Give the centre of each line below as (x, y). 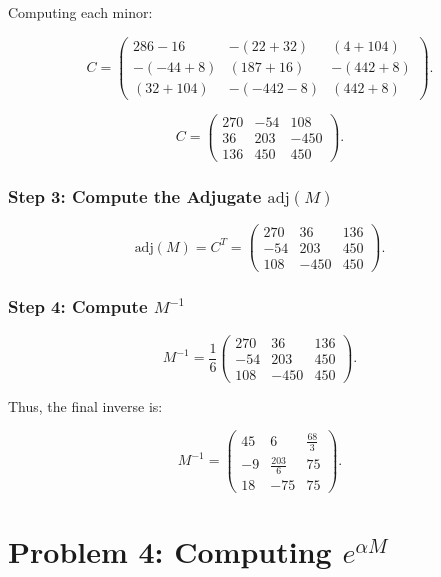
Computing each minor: (80, 12)
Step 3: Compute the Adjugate (135, 195)
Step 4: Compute (78, 306)
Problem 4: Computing (170, 551)
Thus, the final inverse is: (85, 405)
